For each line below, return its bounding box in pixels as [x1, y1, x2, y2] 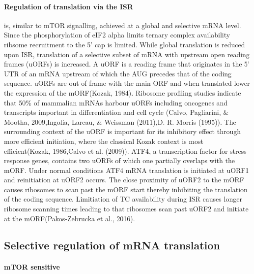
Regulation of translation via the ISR [4, 1, 133, 11]
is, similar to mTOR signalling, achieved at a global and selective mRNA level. [4, 20, 241, 30]
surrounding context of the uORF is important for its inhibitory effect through [4, 126, 241, 137]
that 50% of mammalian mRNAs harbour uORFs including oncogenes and [4, 97, 228, 107]
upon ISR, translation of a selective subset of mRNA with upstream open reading [4, 49, 250, 59]
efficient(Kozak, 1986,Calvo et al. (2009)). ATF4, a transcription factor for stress [4, 145, 247, 156]
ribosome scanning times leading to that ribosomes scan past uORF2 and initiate [4, 204, 249, 214]
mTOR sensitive [4, 261, 60, 272]
